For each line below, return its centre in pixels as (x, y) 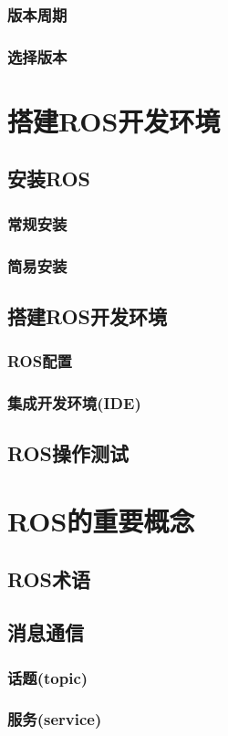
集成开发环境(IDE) (74, 403)
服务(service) (55, 719)
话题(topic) (48, 677)
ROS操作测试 (68, 453)
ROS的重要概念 (101, 520)
